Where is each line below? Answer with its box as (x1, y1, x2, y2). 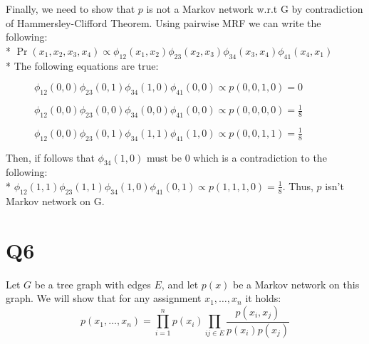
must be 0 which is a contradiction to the (146, 150, 327, 165)
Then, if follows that (6, 150, 95, 165)
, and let (161, 276, 199, 291)
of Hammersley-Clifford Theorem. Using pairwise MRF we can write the (6, 15, 321, 30)
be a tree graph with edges (34, 276, 151, 291)
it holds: (245, 291, 281, 306)
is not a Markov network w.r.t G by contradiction (146, 1, 363, 16)
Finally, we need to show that (6, 1, 135, 16)
